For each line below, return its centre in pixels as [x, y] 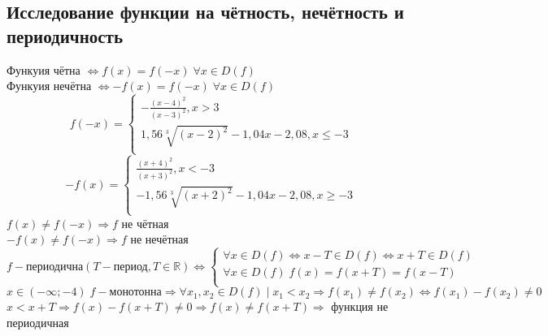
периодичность [65, 35]
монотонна [135, 293]
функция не [360, 306]
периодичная [38, 322]
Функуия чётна [43, 69]
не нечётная [159, 239]
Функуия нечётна [49, 86]
